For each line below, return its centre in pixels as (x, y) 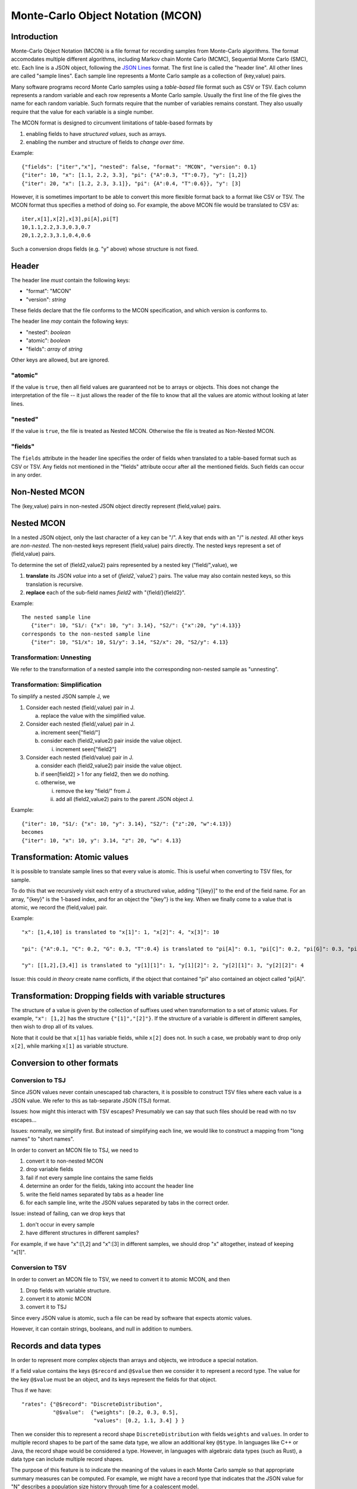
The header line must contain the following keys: (71, 280)
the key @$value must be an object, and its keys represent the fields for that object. (114, 1379)
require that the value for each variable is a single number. (82, 112)
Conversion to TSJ (38, 1080)
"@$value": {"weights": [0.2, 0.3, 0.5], (115, 1412)
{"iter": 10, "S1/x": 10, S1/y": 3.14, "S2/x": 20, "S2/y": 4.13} (130, 642)
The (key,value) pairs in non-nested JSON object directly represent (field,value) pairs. (116, 506)
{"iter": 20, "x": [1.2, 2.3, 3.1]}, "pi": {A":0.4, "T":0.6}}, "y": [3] (131, 183)
